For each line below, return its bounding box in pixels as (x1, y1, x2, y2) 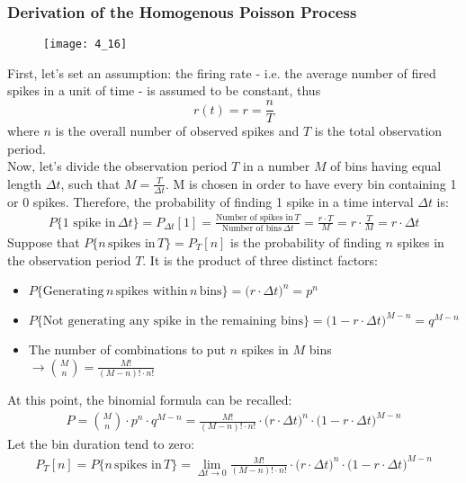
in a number (242, 157, 310, 175)
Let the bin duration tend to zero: (7, 434, 194, 452)
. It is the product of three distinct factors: (142, 250, 378, 269)
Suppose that (7, 232, 80, 251)
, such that (60, 174, 121, 192)
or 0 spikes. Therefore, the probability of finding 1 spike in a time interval (7, 192, 414, 210)
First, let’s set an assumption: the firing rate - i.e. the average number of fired (7, 63, 436, 82)
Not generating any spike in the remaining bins (42, 315, 303, 328)
